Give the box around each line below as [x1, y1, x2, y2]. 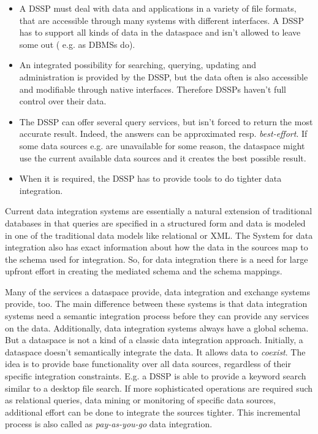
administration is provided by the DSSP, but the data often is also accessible [19, 70, 308, 83]
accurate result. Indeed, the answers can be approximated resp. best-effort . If [19, 127, 308, 140]
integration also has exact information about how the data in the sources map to [5, 241, 308, 254]
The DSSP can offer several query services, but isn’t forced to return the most [19, 115, 313, 128]
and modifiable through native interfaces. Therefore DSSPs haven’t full [19, 82, 286, 95]
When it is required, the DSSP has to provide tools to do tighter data [19, 172, 282, 185]
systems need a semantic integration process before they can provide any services [5, 309, 309, 322]
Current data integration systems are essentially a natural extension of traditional [5, 204, 312, 217]
